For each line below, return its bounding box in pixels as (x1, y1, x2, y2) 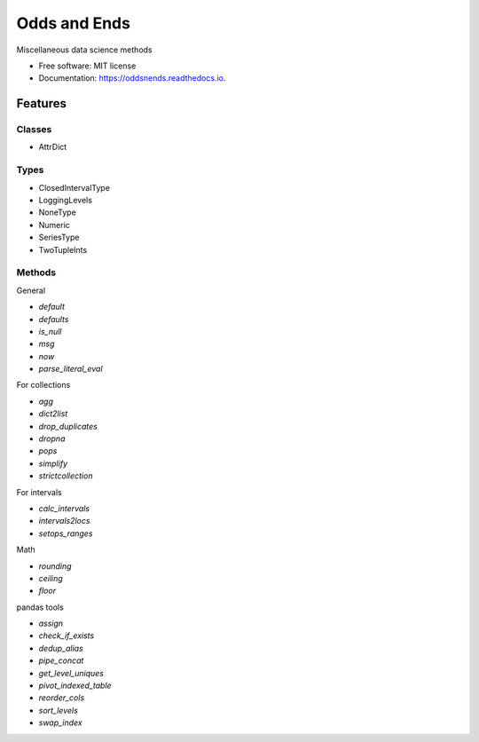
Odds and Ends (16, 13, 130, 33)
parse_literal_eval (38, 364, 103, 375)
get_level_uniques (38, 667, 104, 678)
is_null (38, 326, 62, 336)
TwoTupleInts (38, 244, 88, 255)
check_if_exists (38, 630, 95, 641)
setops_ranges (38, 528, 93, 539)
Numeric (38, 219, 71, 230)
